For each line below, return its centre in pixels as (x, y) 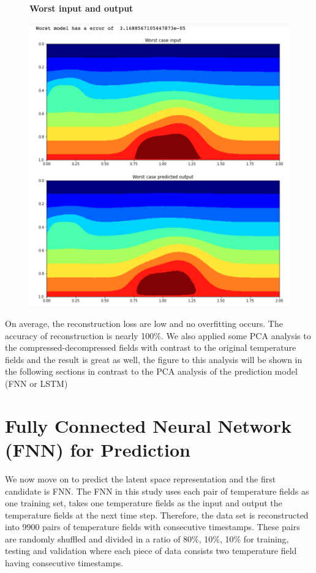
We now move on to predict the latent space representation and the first (141, 478)
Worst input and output (81, 8)
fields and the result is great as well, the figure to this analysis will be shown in (154, 359)
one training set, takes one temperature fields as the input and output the (144, 503)
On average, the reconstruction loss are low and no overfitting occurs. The (144, 324)
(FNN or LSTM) (36, 384)
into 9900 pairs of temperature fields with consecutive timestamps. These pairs (152, 527)
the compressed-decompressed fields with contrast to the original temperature (151, 347)
